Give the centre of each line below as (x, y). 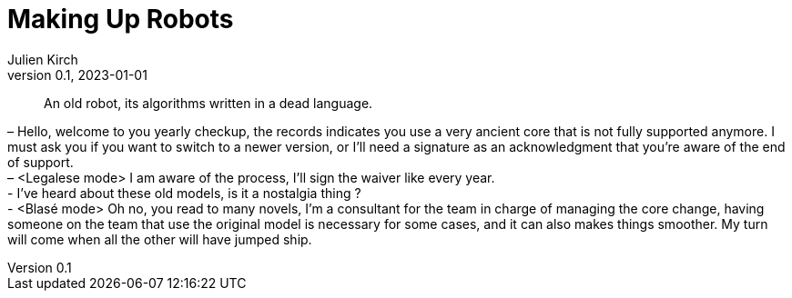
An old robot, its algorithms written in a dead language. (208, 103)
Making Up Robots (121, 19)
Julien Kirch (43, 59)
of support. (41, 162)
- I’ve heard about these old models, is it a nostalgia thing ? (184, 193)
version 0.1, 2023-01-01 (77, 74)
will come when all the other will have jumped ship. (160, 239)
